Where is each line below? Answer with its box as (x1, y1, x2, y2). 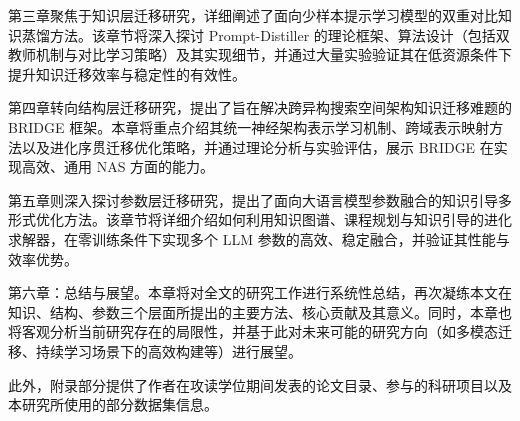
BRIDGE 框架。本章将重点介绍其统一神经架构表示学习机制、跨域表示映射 (8, 116, 490, 137)
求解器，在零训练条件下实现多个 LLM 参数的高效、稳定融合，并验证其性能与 (8, 228, 510, 249)
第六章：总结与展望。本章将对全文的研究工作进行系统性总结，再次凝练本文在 (8, 282, 512, 303)
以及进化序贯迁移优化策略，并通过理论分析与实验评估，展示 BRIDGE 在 (21, 136, 494, 157)
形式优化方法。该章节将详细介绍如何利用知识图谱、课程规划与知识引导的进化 (8, 209, 512, 230)
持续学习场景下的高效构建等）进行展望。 (35, 340, 302, 361)
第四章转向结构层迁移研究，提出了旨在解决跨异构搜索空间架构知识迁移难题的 (8, 97, 512, 118)
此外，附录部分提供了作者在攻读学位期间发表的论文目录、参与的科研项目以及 (8, 374, 512, 395)
